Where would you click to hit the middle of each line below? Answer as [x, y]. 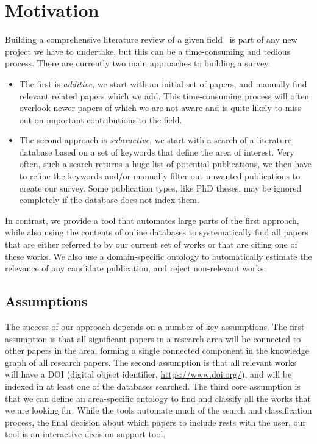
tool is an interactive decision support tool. [85, 434]
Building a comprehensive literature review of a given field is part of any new [151, 39]
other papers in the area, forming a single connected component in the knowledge [157, 350]
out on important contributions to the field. [101, 119]
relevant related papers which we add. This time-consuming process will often [164, 95]
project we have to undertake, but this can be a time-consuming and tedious [148, 51]
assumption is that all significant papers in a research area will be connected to [153, 338]
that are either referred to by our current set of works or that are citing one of [151, 244]
